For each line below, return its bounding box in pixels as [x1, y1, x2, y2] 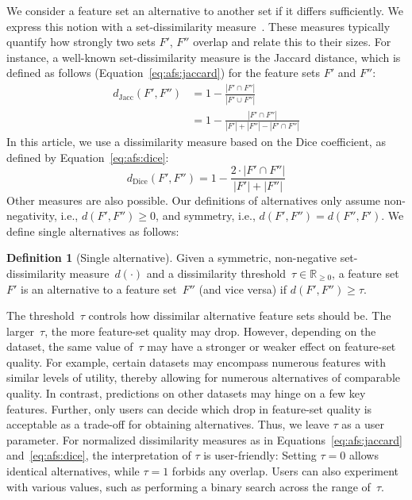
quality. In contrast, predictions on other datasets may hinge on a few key [6, 385, 366, 402]
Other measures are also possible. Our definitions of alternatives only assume [6, 191, 381, 208]
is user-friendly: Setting [203, 447, 317, 463]
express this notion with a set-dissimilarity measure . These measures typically [6, 17, 391, 34]
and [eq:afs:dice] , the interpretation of [6, 447, 191, 463]
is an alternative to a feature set [21, 280, 177, 297]
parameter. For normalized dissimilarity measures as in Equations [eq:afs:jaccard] [6, 431, 403, 448]
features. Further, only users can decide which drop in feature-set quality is [6, 400, 372, 417]
